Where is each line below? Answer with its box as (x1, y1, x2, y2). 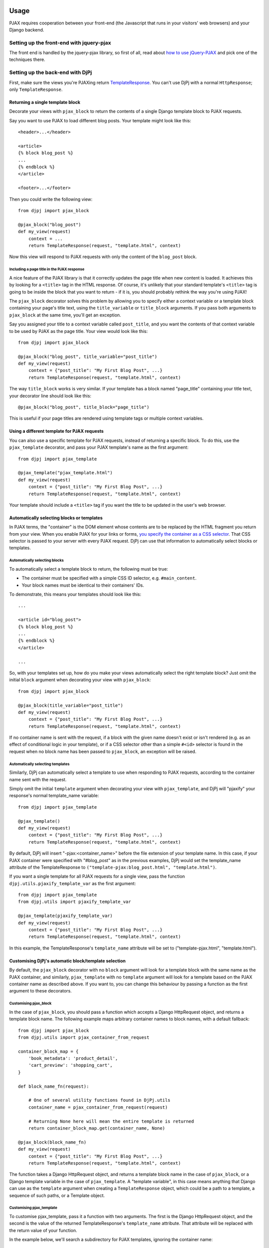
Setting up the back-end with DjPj (9, 69, 92, 76)
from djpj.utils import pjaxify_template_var (18, 899, 132, 905)
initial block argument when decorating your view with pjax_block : (9, 677, 151, 683)
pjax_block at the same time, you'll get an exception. (9, 312, 122, 318)
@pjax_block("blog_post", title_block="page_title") (18, 404, 149, 410)
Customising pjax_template (9, 1206, 57, 1211)
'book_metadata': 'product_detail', (28, 1056, 118, 1061)
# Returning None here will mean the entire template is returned (28, 1118, 194, 1124)
